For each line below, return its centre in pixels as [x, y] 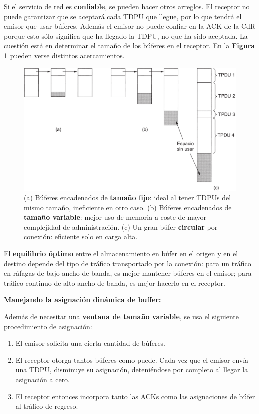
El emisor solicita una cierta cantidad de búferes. [91, 343]
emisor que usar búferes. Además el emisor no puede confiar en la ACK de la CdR [130, 26]
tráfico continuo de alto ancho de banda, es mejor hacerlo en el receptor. [115, 282]
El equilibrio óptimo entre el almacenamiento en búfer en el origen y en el [121, 253]
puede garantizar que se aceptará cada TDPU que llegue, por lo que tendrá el [123, 16]
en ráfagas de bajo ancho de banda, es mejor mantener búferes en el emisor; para [128, 273]
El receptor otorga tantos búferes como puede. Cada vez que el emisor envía [132, 359]
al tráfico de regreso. [47, 406]
